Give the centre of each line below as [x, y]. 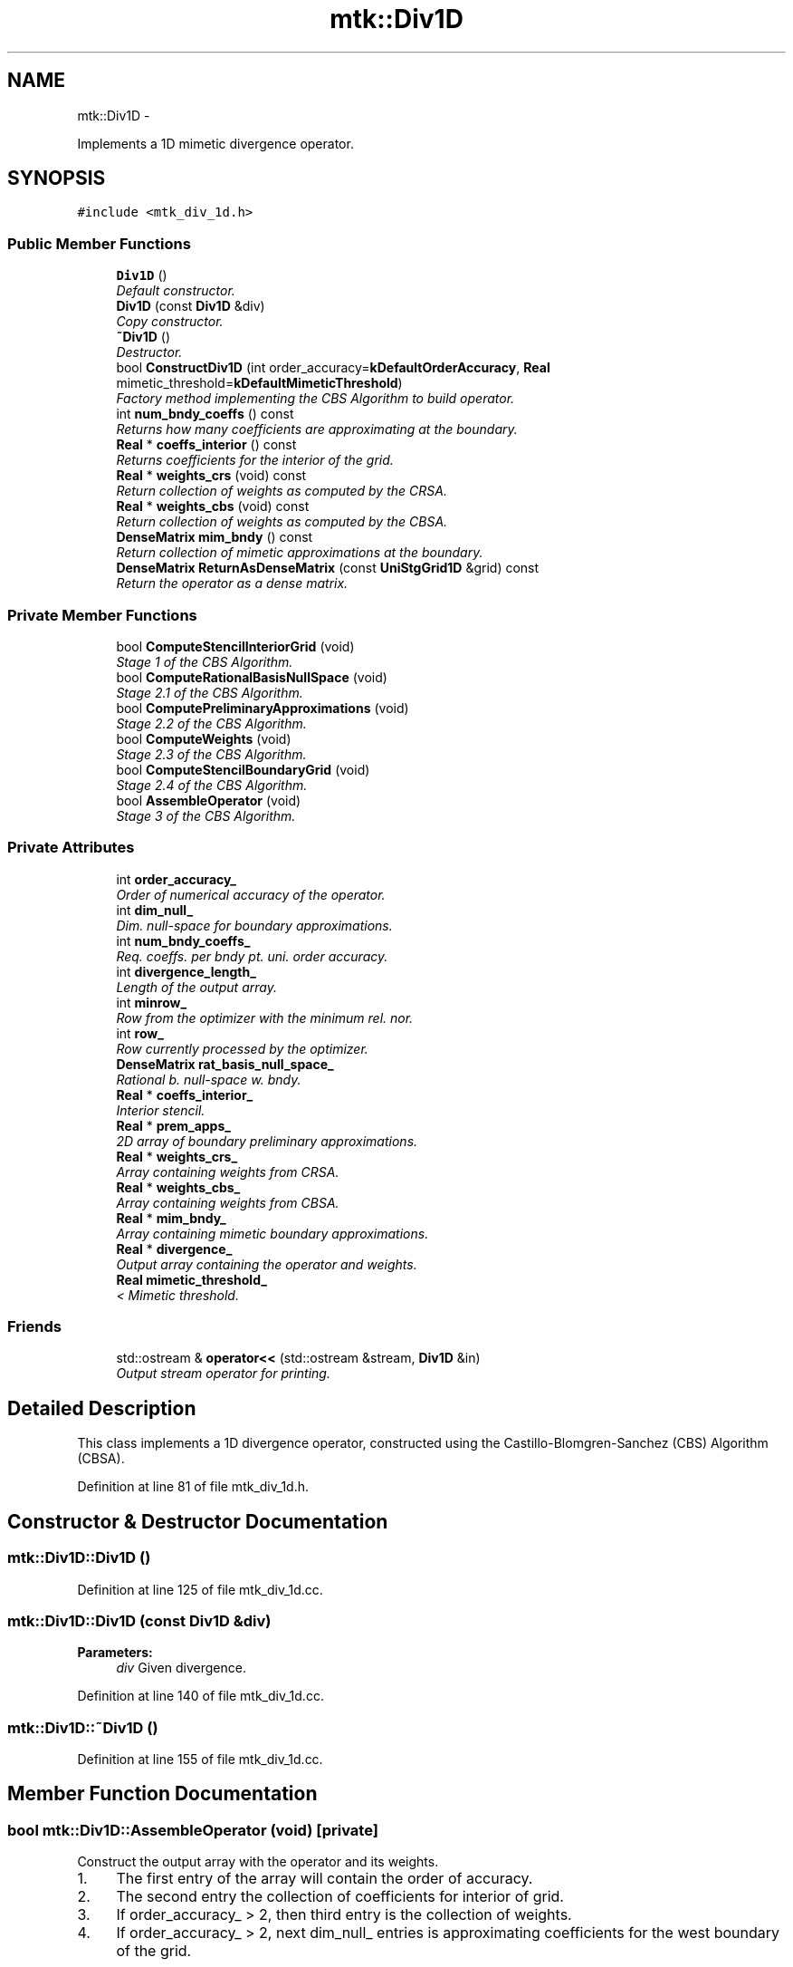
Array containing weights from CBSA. [228, 1202]
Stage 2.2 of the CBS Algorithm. [211, 723]
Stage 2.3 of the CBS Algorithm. [211, 754]
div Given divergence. [181, 1668]
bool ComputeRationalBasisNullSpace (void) [252, 677]
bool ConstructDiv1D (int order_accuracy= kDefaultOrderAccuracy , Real [333, 368]
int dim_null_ [155, 910]
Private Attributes [71, 848]
